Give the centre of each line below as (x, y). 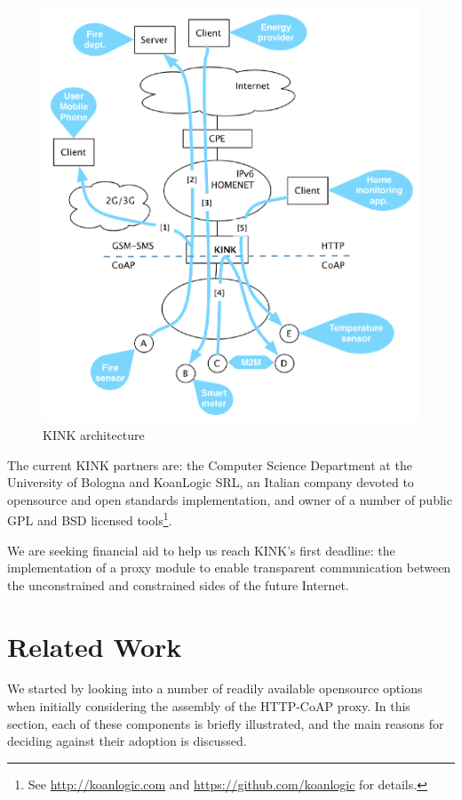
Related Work (95, 646)
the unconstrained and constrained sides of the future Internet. (178, 584)
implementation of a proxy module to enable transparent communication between (229, 568)
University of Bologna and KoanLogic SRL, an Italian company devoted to (211, 482)
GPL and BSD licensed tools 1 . (90, 519)
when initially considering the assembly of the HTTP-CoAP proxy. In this (209, 706)
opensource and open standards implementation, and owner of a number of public (230, 499)
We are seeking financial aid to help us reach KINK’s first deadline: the (201, 550)
